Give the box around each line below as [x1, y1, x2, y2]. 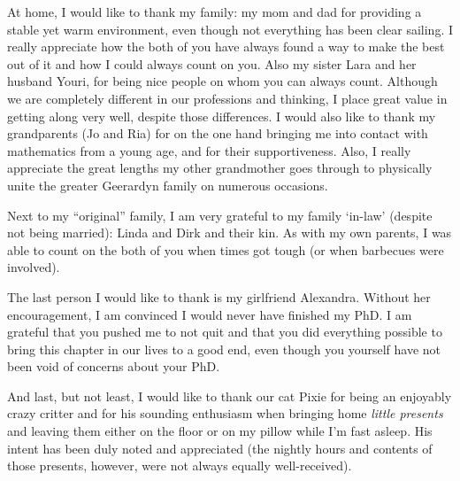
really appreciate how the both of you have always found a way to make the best [7, 37, 445, 56]
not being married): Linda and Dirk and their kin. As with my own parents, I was [7, 223, 452, 242]
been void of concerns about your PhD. [7, 357, 220, 376]
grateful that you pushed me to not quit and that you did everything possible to [7, 322, 442, 341]
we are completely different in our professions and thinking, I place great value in [7, 89, 448, 107]
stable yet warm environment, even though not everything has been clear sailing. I [7, 19, 453, 38]
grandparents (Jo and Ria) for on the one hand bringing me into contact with [7, 124, 428, 143]
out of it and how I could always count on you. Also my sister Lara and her [7, 54, 417, 73]
